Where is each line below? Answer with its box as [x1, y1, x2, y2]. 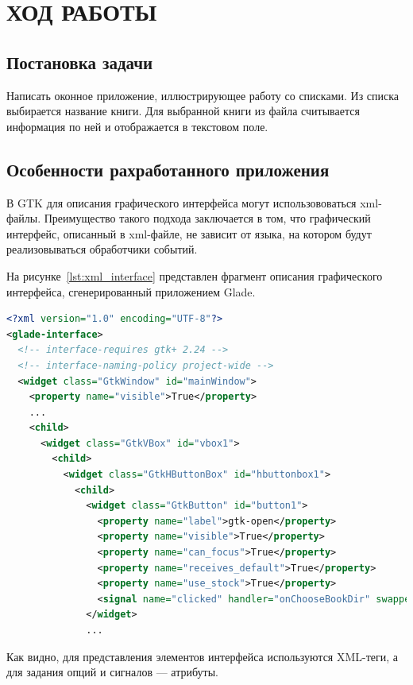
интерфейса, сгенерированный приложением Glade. [6, 283, 256, 300]
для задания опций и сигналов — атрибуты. [6, 664, 218, 680]
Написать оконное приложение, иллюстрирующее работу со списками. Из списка [6, 87, 399, 103]
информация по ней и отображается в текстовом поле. [6, 118, 268, 134]
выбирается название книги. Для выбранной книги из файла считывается [6, 103, 360, 119]
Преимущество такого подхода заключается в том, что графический [44, 210, 371, 226]
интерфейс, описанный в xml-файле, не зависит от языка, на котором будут [6, 225, 372, 242]
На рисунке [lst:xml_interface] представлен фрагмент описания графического [6, 267, 383, 284]
